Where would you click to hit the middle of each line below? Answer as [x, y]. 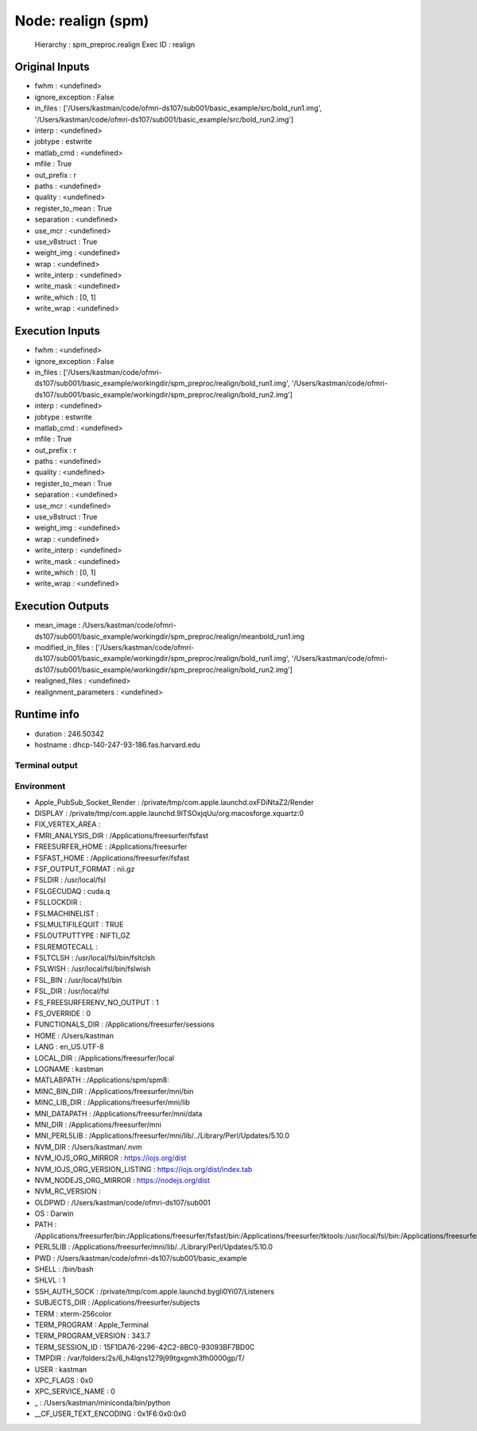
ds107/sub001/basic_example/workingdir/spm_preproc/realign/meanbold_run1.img [170, 636]
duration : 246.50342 [70, 733]
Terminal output [47, 765]
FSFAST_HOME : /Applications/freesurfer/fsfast [112, 857]
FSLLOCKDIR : [58, 903]
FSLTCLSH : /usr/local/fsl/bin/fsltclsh [95, 958]
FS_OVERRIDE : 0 [63, 1014]
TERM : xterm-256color [73, 1313]
